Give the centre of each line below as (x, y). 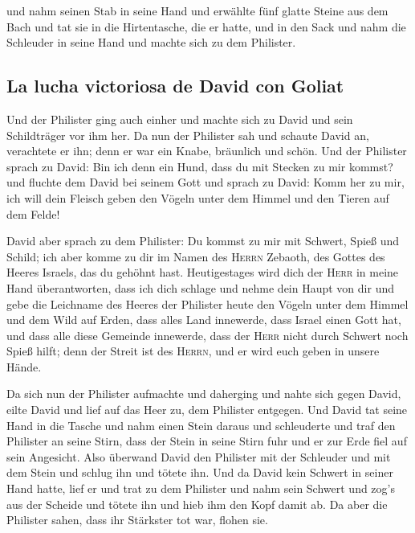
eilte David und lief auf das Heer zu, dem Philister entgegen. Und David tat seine (207, 410)
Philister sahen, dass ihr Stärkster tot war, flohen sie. (137, 520)
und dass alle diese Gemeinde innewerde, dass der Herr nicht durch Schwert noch (207, 335)
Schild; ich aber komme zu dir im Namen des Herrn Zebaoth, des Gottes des (196, 256)
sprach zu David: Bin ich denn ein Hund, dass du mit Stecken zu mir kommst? (200, 166)
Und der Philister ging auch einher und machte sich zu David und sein (180, 119)
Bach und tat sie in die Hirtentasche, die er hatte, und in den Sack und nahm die (206, 26)
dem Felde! (33, 213)
